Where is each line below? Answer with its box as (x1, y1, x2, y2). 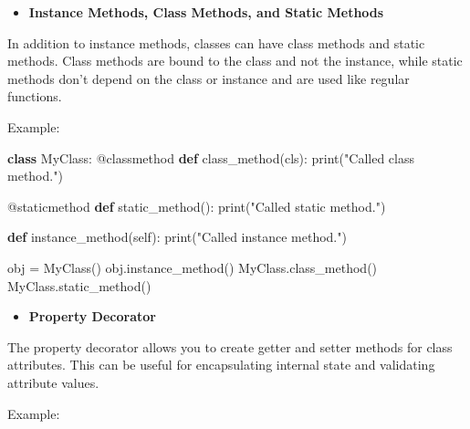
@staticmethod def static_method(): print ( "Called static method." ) (7, 196, 386, 215)
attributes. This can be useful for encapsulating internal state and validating (7, 355, 435, 374)
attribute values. (7, 372, 99, 392)
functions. (7, 87, 62, 106)
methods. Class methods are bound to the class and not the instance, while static (7, 51, 463, 70)
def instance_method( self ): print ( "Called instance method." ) (7, 227, 347, 246)
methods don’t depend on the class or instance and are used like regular (7, 68, 410, 88)
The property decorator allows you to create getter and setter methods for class (7, 337, 453, 356)
